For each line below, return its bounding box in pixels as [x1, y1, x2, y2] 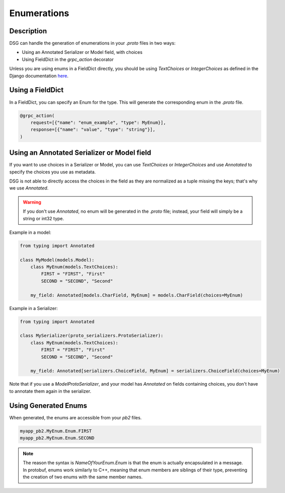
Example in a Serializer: [9, 305, 58, 311]
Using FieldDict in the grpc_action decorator [22, 56, 114, 63]
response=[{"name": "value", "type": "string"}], [30, 127, 156, 133]
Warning [23, 199, 41, 205]
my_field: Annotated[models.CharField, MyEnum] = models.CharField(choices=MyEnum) [30, 292, 243, 298]
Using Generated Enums [9, 401, 88, 410]
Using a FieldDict [9, 86, 64, 94]
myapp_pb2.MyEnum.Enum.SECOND [20, 435, 95, 441]
